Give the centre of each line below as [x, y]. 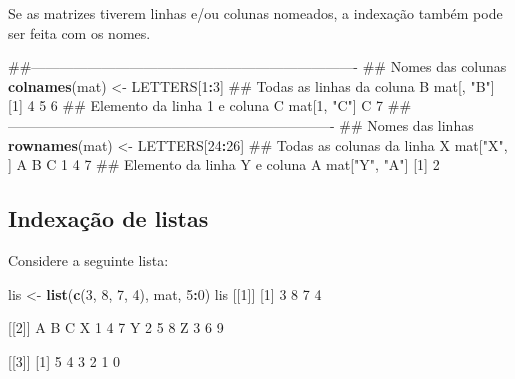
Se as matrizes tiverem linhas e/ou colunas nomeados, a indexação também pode [255, 13]
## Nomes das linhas [406, 124]
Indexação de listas [108, 218]
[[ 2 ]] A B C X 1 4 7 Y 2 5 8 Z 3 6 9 [116, 327]
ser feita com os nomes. [79, 32]
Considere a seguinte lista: [88, 259]
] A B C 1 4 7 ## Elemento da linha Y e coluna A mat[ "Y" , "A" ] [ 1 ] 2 [224, 164]
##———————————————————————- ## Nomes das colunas [257, 66]
